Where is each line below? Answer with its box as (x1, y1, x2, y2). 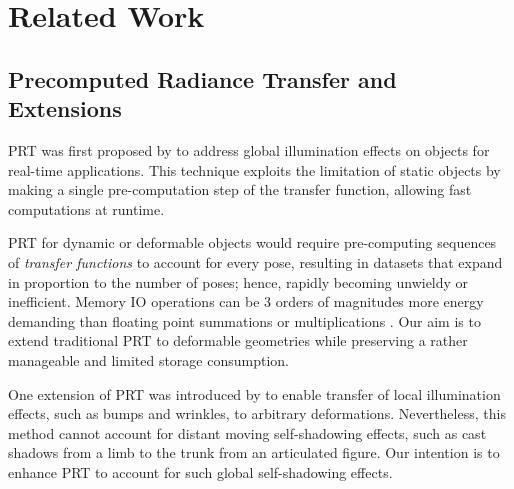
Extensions (8, 93, 122, 124)
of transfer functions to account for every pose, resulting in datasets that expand (8, 251, 503, 272)
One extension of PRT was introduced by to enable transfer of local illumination (8, 383, 501, 404)
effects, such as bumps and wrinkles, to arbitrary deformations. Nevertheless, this (8, 403, 506, 424)
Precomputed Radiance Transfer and (8, 63, 397, 94)
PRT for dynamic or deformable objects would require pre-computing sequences (8, 232, 497, 253)
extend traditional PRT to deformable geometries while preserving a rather (8, 330, 468, 351)
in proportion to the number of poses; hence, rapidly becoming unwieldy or (8, 271, 469, 292)
